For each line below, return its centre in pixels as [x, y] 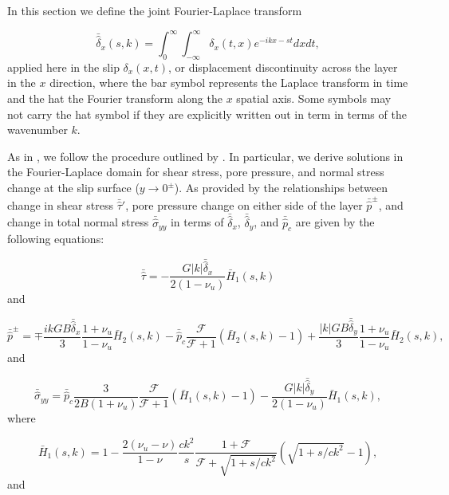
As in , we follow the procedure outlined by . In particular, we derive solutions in [205, 156]
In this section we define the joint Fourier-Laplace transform [155, 10]
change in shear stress [60, 204]
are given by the [335, 222]
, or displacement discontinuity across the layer [283, 67]
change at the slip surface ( [73, 188]
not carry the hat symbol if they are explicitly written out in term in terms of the [207, 114]
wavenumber [37, 130]
